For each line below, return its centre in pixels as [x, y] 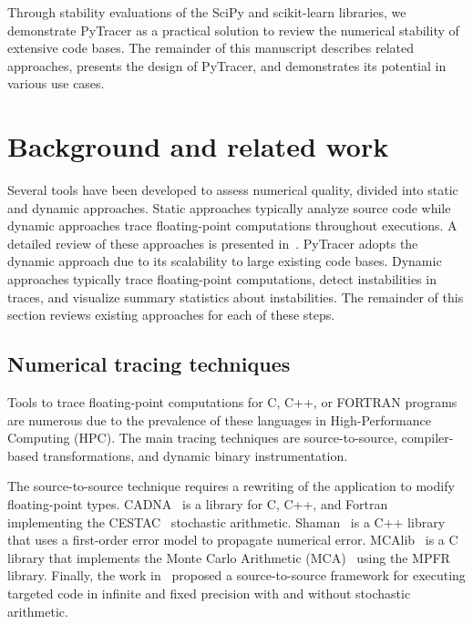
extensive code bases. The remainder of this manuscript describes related [211, 48]
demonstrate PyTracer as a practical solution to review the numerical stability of [233, 30]
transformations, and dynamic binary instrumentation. [195, 455]
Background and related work [198, 146]
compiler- [427, 438]
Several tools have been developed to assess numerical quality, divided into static [233, 190]
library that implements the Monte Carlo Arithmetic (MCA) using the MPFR [229, 557]
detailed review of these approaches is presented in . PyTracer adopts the [213, 243]
